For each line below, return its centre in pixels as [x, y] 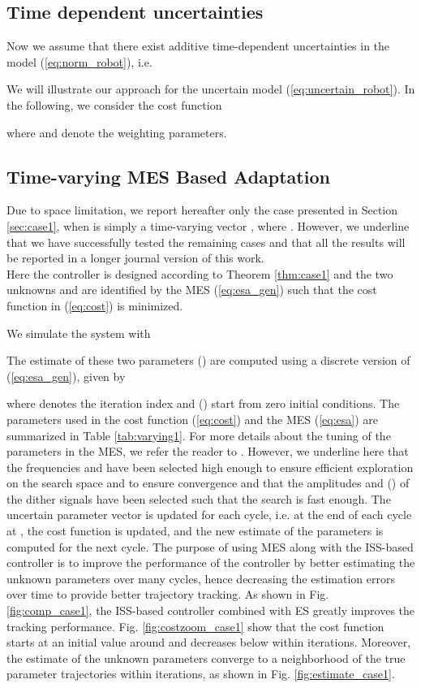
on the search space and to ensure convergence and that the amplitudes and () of [208, 483]
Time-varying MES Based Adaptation [168, 176]
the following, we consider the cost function [114, 104]
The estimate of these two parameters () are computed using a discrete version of [208, 360]
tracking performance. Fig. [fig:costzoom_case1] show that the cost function [195, 626]
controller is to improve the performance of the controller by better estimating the [211, 563]
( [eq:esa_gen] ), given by [66, 376]
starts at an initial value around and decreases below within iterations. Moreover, [209, 642]
